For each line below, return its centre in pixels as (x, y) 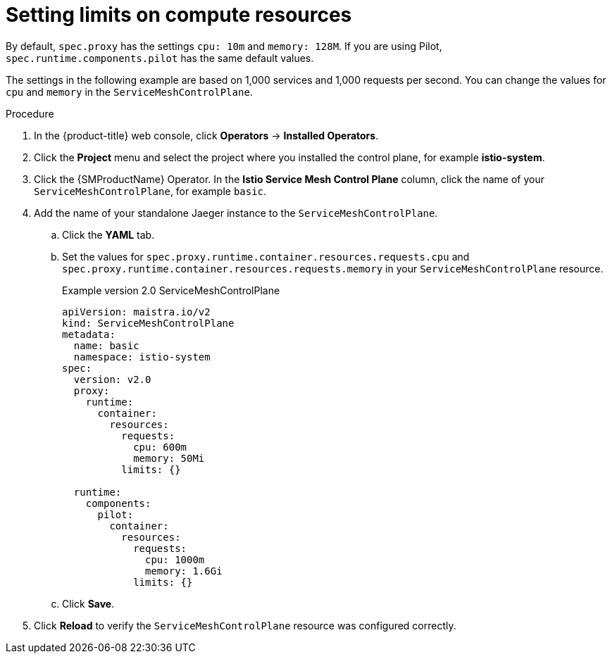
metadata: (89, 334)
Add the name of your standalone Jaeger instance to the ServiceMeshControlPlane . (236, 213)
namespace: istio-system (142, 357)
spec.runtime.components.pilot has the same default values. (160, 58)
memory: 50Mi (169, 458)
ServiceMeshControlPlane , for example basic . (150, 191)
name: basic (106, 345)
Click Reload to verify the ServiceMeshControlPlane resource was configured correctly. (245, 625)
